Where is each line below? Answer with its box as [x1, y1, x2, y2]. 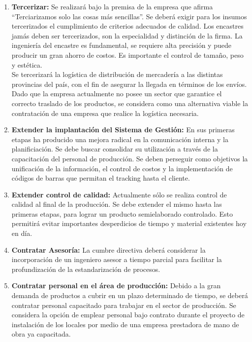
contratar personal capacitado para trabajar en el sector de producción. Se [11, 300, 236, 310]
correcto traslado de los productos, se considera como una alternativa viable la [11, 98, 248, 108]
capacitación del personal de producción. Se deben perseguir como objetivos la [11, 153, 248, 163]
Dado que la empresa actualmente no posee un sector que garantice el [11, 88, 222, 99]
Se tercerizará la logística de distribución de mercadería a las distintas [11, 69, 223, 79]
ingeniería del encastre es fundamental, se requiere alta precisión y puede [11, 40, 231, 50]
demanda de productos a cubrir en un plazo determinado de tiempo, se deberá [11, 290, 248, 301]
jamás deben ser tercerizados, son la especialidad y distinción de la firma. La [11, 30, 243, 40]
